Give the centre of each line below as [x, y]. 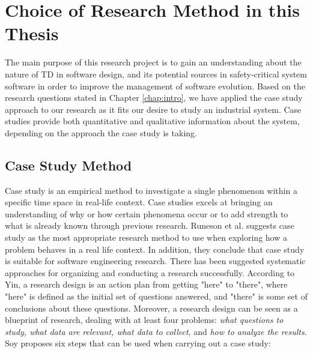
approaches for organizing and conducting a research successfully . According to [150, 272]
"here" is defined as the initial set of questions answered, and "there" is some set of [156, 296]
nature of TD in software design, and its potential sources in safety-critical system [156, 74]
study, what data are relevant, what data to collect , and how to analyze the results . [156, 331]
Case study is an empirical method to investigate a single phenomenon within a [151, 190]
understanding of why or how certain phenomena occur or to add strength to [147, 213]
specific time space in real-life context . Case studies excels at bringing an [139, 202]
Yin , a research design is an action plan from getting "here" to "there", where [146, 284]
